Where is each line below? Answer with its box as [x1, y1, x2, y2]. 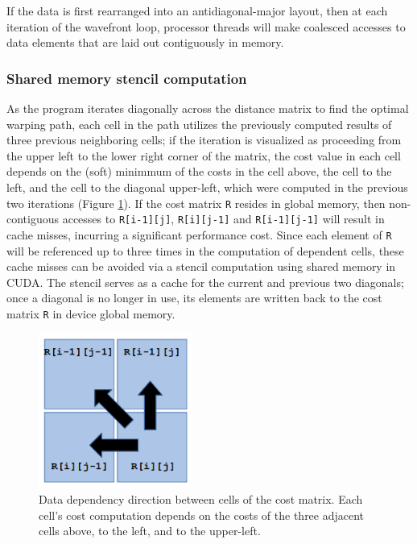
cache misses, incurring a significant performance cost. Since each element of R [6, 226, 392, 243]
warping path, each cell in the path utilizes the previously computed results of [6, 115, 392, 132]
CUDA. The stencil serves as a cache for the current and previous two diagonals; [6, 273, 404, 290]
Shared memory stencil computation [6, 68, 247, 88]
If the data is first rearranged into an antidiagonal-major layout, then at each [6, 2, 388, 19]
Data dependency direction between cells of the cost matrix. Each [39, 491, 363, 508]
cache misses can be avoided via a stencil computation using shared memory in [6, 258, 396, 275]
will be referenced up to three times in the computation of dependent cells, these [6, 242, 404, 259]
